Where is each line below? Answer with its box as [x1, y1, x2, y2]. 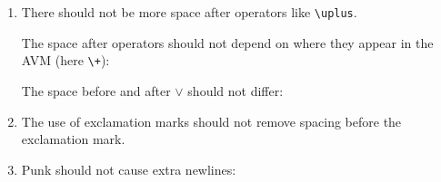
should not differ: [187, 81, 284, 100]
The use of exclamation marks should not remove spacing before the [21, 111, 402, 130]
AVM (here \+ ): [21, 51, 110, 70]
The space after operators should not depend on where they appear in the [21, 33, 434, 52]
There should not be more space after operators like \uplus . [21, 3, 357, 21]
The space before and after [21, 81, 171, 100]
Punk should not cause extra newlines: [21, 159, 236, 178]
